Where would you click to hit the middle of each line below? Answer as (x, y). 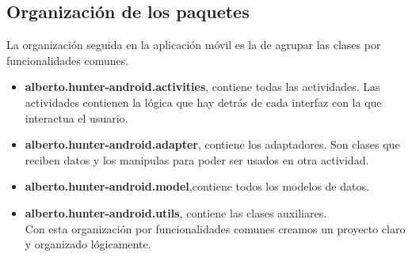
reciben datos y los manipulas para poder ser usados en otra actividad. (197, 159)
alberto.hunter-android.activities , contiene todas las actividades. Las (202, 87)
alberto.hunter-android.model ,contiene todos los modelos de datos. (197, 186)
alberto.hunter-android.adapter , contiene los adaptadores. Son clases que (212, 144)
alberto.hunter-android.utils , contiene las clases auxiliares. (176, 212)
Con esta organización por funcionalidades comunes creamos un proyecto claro (215, 228)
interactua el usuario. (76, 117)
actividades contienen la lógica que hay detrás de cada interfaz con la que (203, 102)
